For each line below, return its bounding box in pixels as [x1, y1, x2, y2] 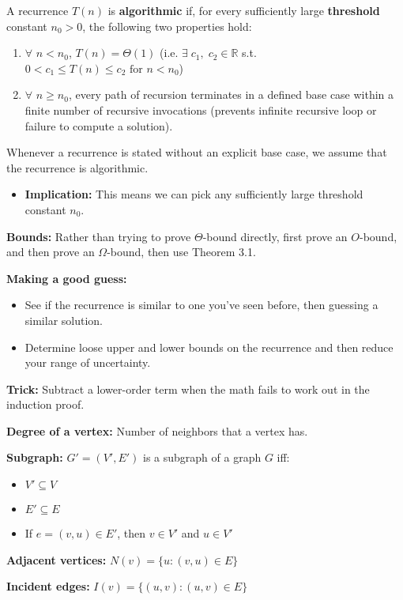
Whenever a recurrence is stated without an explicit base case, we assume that [6, 144, 387, 160]
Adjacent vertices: [6, 551, 107, 568]
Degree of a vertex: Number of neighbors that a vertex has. [6, 422, 308, 439]
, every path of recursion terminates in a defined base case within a [68, 86, 394, 103]
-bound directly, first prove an [202, 228, 348, 244]
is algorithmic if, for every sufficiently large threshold [107, 2, 380, 18]
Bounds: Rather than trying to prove [6, 228, 191, 244]
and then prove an [6, 243, 95, 260]
